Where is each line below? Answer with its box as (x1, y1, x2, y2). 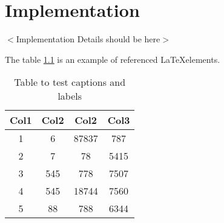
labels (58, 89, 82, 103)
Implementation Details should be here (16, 33, 160, 45)
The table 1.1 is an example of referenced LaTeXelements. (5, 53, 220, 65)
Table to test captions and (14, 75, 126, 89)
